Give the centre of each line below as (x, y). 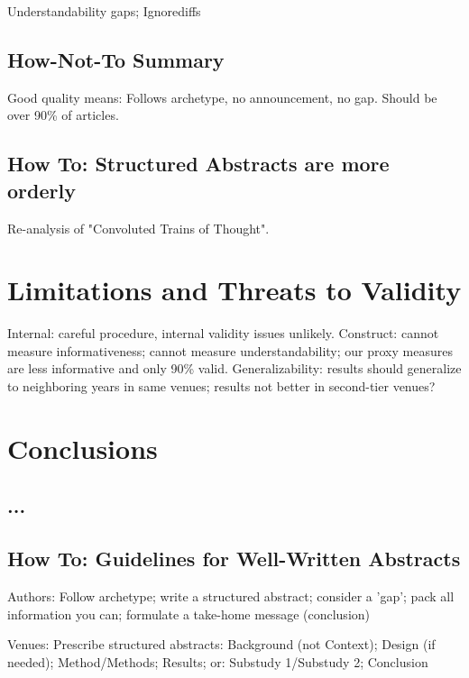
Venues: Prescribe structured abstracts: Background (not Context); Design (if (221, 644)
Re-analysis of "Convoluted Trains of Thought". (138, 228)
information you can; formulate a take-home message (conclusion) (189, 614)
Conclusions (83, 448)
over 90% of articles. (63, 115)
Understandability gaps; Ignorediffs (104, 11)
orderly (41, 190)
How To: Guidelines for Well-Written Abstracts (234, 559)
